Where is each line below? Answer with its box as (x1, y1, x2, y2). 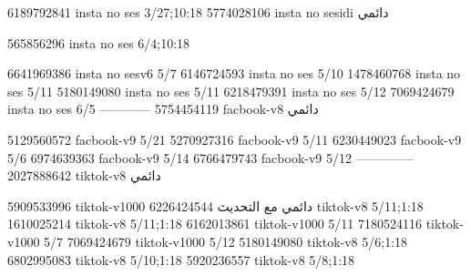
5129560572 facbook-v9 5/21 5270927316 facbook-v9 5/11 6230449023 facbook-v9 (7, 129, 462, 148)
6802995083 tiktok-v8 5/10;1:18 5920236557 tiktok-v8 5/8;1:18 (7, 250, 355, 269)
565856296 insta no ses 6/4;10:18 (7, 33, 190, 52)
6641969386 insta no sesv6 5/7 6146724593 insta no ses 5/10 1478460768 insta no (7, 64, 461, 83)
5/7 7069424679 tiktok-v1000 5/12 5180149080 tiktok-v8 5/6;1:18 (44, 231, 408, 250)
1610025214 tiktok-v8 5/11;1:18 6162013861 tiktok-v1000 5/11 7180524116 (7, 214, 422, 233)
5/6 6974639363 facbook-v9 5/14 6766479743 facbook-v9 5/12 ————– (7, 148, 414, 167)
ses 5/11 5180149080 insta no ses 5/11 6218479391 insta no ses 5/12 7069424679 (7, 81, 455, 100)
